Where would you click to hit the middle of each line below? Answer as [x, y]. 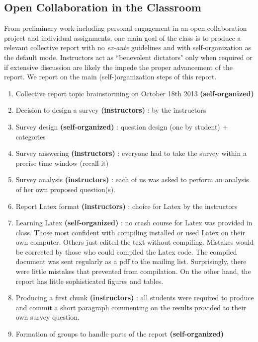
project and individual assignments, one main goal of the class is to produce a [123, 37]
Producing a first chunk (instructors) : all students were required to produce [135, 298]
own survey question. [47, 317]
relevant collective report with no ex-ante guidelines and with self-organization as [128, 47]
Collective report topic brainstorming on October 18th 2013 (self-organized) [135, 93]
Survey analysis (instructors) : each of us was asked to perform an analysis [132, 179]
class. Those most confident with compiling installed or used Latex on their [130, 232]
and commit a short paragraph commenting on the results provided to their [131, 307]
